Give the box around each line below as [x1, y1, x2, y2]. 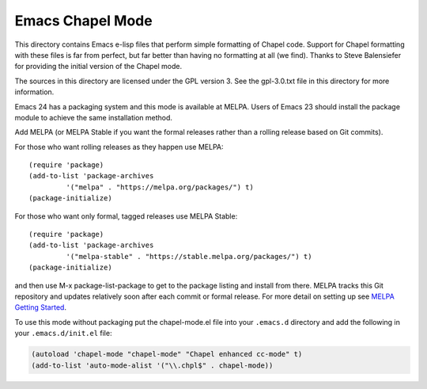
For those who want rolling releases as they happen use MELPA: [14, 142, 225, 151]
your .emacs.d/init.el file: [14, 329, 112, 338]
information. [14, 87, 55, 97]
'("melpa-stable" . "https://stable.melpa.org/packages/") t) [66, 252, 312, 261]
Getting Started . [14, 303, 67, 312]
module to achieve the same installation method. [14, 113, 173, 122]
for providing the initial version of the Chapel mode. [14, 62, 183, 71]
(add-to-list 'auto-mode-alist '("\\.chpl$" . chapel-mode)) [31, 360, 274, 370]
